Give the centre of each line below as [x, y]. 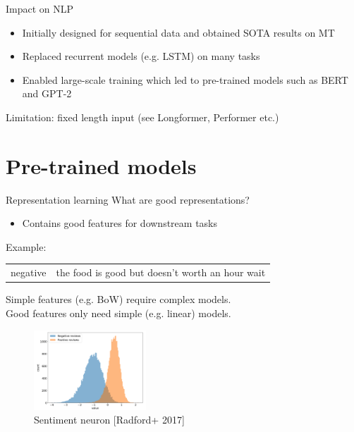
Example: [26, 246]
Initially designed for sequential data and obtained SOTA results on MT [178, 32]
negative [29, 272]
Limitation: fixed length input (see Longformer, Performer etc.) [142, 117]
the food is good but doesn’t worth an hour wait [161, 272]
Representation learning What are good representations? [128, 199]
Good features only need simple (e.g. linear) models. [118, 313]
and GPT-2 [47, 93]
